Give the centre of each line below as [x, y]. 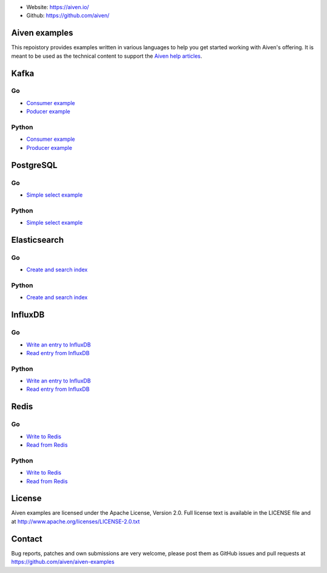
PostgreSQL [34, 165]
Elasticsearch [38, 240]
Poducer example [48, 112]
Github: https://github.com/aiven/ [68, 16]
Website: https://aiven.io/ [58, 7]
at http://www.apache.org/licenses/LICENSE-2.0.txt [76, 521]
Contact [27, 539]
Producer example [49, 147]
